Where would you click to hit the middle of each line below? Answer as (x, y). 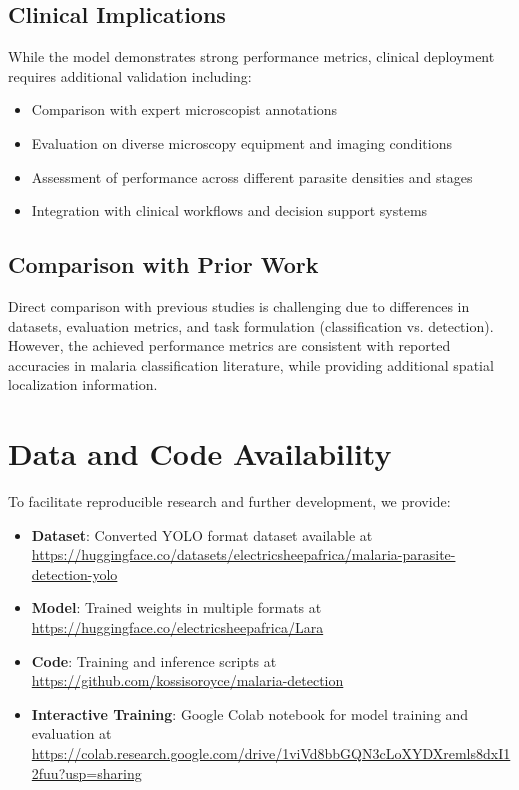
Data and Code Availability (200, 453)
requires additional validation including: (130, 75)
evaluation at (71, 733)
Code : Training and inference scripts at (154, 660)
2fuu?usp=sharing (86, 772)
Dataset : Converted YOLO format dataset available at (202, 534)
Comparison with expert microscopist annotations (184, 109)
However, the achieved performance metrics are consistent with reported (229, 345)
